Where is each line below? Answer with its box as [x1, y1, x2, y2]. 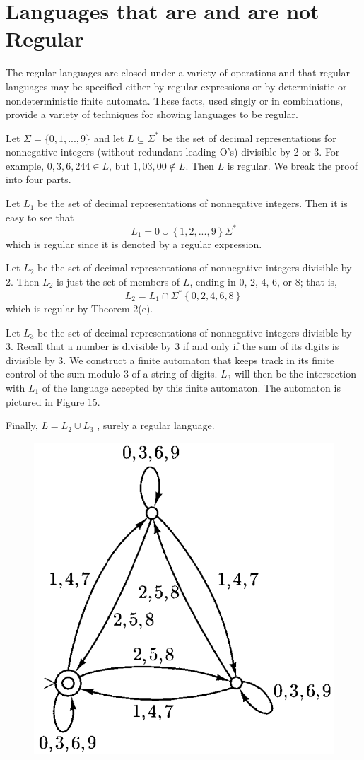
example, [6, 158, 45, 173]
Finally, [6, 418, 38, 433]
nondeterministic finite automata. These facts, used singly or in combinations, [6, 93, 343, 107]
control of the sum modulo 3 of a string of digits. [6, 366, 218, 381]
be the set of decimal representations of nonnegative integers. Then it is [37, 196, 348, 211]
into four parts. [6, 172, 71, 187]
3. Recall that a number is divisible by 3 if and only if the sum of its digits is [6, 339, 339, 353]
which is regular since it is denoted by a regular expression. [6, 236, 262, 251]
